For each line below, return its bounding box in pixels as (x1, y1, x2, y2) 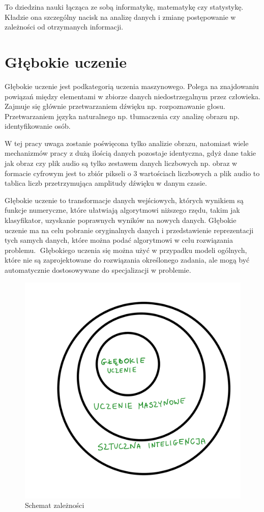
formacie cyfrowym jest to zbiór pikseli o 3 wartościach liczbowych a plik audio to (5, 167, 260, 178)
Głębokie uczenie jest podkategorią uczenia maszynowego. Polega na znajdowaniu (5, 80, 259, 91)
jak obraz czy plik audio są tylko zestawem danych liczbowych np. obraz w (5, 158, 238, 168)
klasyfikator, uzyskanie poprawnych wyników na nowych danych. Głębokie (5, 215, 237, 225)
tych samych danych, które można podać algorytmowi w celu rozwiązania (5, 235, 233, 245)
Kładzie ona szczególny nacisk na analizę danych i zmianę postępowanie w (5, 11, 236, 22)
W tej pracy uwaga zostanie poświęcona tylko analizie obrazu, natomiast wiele (5, 137, 249, 148)
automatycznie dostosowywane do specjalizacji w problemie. (5, 265, 191, 275)
